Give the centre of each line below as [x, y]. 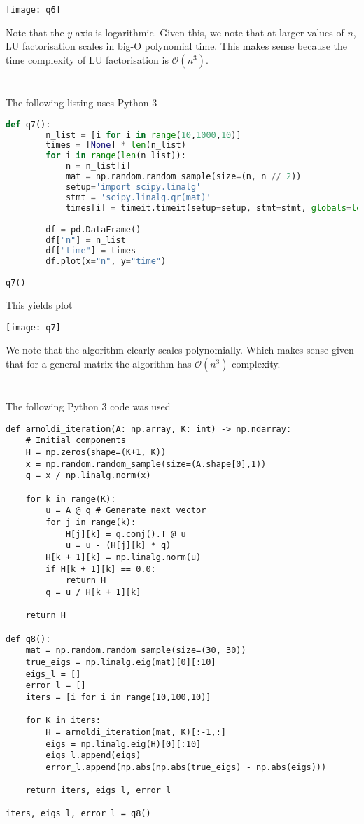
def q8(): [28, 639]
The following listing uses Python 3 [82, 103]
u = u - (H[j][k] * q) [118, 546]
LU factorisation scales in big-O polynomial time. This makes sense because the [177, 46]
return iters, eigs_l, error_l [98, 791]
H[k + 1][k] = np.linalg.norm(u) [124, 558]
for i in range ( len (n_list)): [116, 156]
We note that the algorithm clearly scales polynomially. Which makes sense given [180, 350]
